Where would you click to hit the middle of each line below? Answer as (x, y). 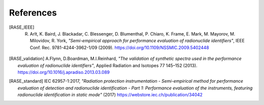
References (33, 13)
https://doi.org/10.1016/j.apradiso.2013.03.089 (64, 72)
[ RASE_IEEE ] (22, 27)
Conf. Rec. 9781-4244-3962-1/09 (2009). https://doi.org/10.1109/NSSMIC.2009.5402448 (120, 47)
